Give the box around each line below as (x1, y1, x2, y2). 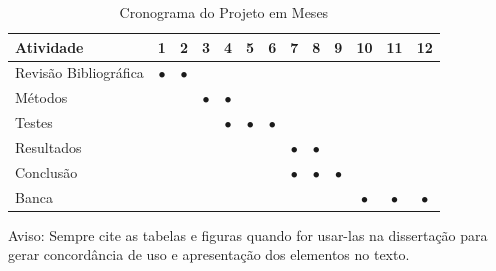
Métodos (15, 87, 68, 108)
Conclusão (15, 161, 78, 182)
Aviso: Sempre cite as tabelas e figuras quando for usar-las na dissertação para (8, 224, 488, 245)
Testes (15, 112, 53, 133)
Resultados (15, 136, 82, 157)
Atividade (15, 36, 84, 57)
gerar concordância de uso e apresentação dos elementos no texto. (8, 244, 410, 265)
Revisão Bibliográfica (15, 62, 144, 83)
